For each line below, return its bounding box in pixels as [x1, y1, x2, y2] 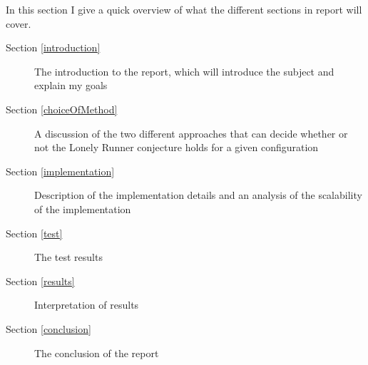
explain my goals [34, 78, 108, 93]
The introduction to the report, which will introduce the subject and [34, 63, 334, 78]
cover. [6, 16, 31, 31]
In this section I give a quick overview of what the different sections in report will [6, 2, 362, 16]
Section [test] [6, 225, 63, 240]
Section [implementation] [6, 163, 115, 178]
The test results [34, 250, 103, 264]
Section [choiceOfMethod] [6, 101, 118, 116]
